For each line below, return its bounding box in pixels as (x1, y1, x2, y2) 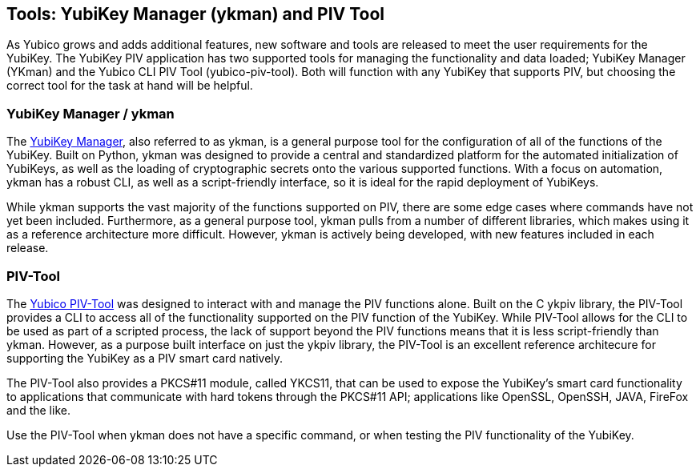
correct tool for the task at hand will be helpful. (6, 78, 253, 93)
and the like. (6, 403, 70, 417)
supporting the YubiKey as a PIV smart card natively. (6, 351, 284, 365)
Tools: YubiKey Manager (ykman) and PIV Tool (6, 4, 385, 24)
